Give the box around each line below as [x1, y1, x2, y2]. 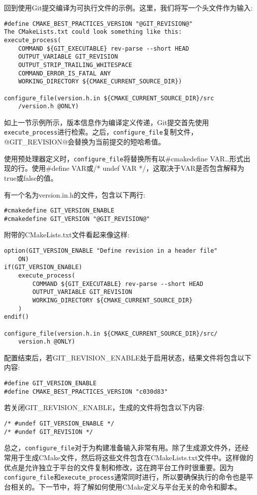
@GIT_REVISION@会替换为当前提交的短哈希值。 [4, 137, 166, 147]
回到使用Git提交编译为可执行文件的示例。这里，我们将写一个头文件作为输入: [4, 2, 253, 12]
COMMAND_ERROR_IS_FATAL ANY [18, 70, 111, 77]
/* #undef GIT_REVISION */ [4, 428, 93, 435]
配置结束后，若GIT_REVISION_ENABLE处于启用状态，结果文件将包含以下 [4, 352, 252, 362]
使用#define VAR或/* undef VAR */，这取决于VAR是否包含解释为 [31, 163, 245, 173]
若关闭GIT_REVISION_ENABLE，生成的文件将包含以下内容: [4, 402, 205, 413]
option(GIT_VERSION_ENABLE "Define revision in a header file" [4, 247, 218, 254]
